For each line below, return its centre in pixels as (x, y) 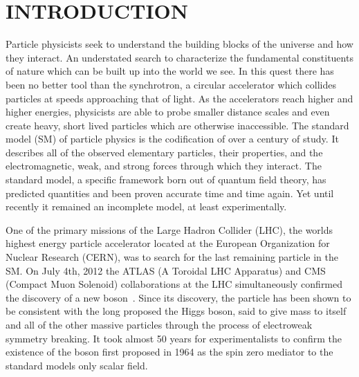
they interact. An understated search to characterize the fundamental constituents (179, 57)
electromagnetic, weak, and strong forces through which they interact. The (164, 166)
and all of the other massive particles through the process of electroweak (159, 324)
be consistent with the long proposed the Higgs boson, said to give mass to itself (176, 311)
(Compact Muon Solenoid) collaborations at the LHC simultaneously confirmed (174, 284)
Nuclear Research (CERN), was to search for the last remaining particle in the (172, 257)
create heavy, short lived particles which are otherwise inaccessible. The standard (177, 125)
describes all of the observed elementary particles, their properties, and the (164, 152)
